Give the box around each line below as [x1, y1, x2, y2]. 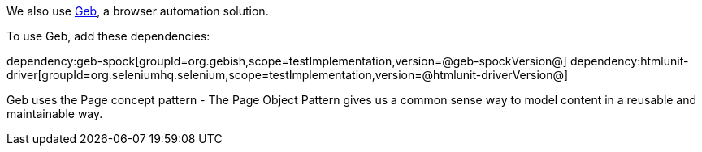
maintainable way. [6, 107, 103, 120]
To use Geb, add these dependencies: [6, 29, 210, 43]
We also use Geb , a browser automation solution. [6, 4, 269, 18]
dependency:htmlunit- [570, 54, 689, 68]
